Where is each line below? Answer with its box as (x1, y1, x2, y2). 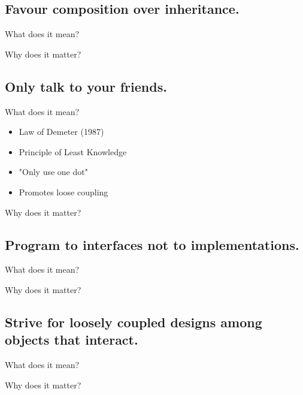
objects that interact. (5, 330, 138, 349)
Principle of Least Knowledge (19, 145, 127, 158)
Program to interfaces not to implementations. (5, 235, 299, 254)
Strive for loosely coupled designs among (5, 312, 262, 331)
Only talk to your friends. (5, 77, 167, 95)
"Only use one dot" (19, 165, 88, 178)
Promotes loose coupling (19, 185, 108, 198)
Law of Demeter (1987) (19, 125, 104, 138)
